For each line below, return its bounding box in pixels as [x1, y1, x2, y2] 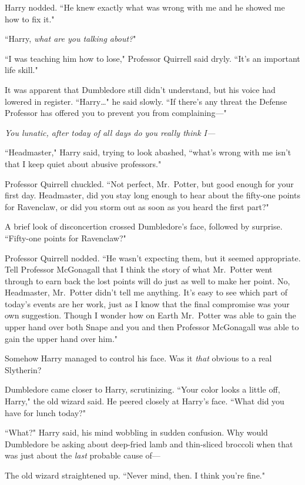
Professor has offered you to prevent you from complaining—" [5, 107, 227, 119]
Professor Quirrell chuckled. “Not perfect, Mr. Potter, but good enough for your [5, 177, 294, 190]
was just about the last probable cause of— [5, 449, 160, 461]
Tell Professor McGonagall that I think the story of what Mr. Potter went [5, 263, 273, 275]
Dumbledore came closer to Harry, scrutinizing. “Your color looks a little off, [5, 383, 280, 396]
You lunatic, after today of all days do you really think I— [5, 126, 216, 138]
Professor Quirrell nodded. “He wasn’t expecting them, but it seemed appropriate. [5, 251, 301, 264]
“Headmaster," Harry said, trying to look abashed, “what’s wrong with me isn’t [5, 146, 291, 158]
